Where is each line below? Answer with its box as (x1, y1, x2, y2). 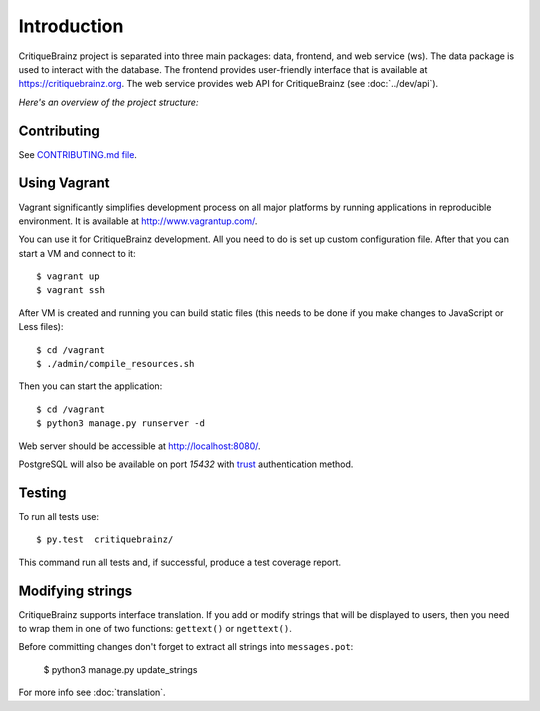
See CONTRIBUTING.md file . (18, 148, 137, 160)
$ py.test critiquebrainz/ (36, 534, 174, 545)
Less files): (18, 321, 64, 333)
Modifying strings (18, 582, 133, 599)
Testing (18, 484, 67, 501)
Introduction (18, 15, 124, 37)
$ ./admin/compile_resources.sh (36, 358, 195, 370)
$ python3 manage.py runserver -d (36, 418, 205, 429)
